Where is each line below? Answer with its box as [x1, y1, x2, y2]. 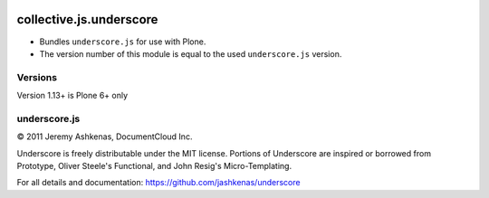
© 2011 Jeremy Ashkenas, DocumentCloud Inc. [16, 131, 193, 142]
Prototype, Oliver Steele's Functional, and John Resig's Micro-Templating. [16, 160, 292, 171]
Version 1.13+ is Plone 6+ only [16, 90, 129, 101]
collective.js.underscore [16, 12, 158, 27]
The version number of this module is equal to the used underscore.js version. [39, 48, 342, 59]
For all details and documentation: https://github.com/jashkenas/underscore [16, 177, 301, 188]
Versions [16, 71, 58, 83]
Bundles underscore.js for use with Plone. [39, 36, 206, 47]
